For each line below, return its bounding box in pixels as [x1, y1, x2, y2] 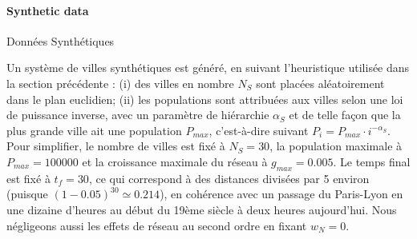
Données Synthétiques [6, 32, 115, 49]
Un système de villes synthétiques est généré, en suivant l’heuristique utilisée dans [6, 59, 410, 76]
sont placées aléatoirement [256, 74, 385, 91]
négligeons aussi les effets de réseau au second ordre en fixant [6, 217, 307, 233]
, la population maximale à [269, 137, 403, 154]
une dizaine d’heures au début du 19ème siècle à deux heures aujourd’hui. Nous [6, 201, 397, 217]
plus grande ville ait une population [6, 121, 182, 138]
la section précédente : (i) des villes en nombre [6, 74, 234, 91]
